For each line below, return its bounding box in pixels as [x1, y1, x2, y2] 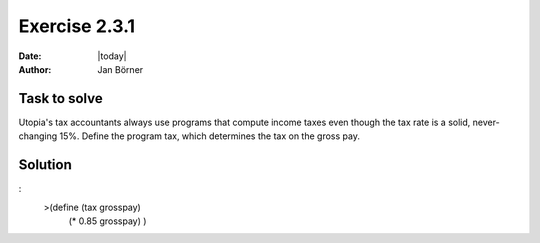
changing [18, 130, 58, 142]
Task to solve [18, 90, 104, 107]
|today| [97, 50, 127, 62]
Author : [18, 63, 52, 75]
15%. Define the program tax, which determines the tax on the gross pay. [59, 130, 360, 142]
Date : [18, 50, 42, 62]
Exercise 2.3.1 [18, 15, 135, 37]
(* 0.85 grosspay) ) [68, 215, 147, 227]
